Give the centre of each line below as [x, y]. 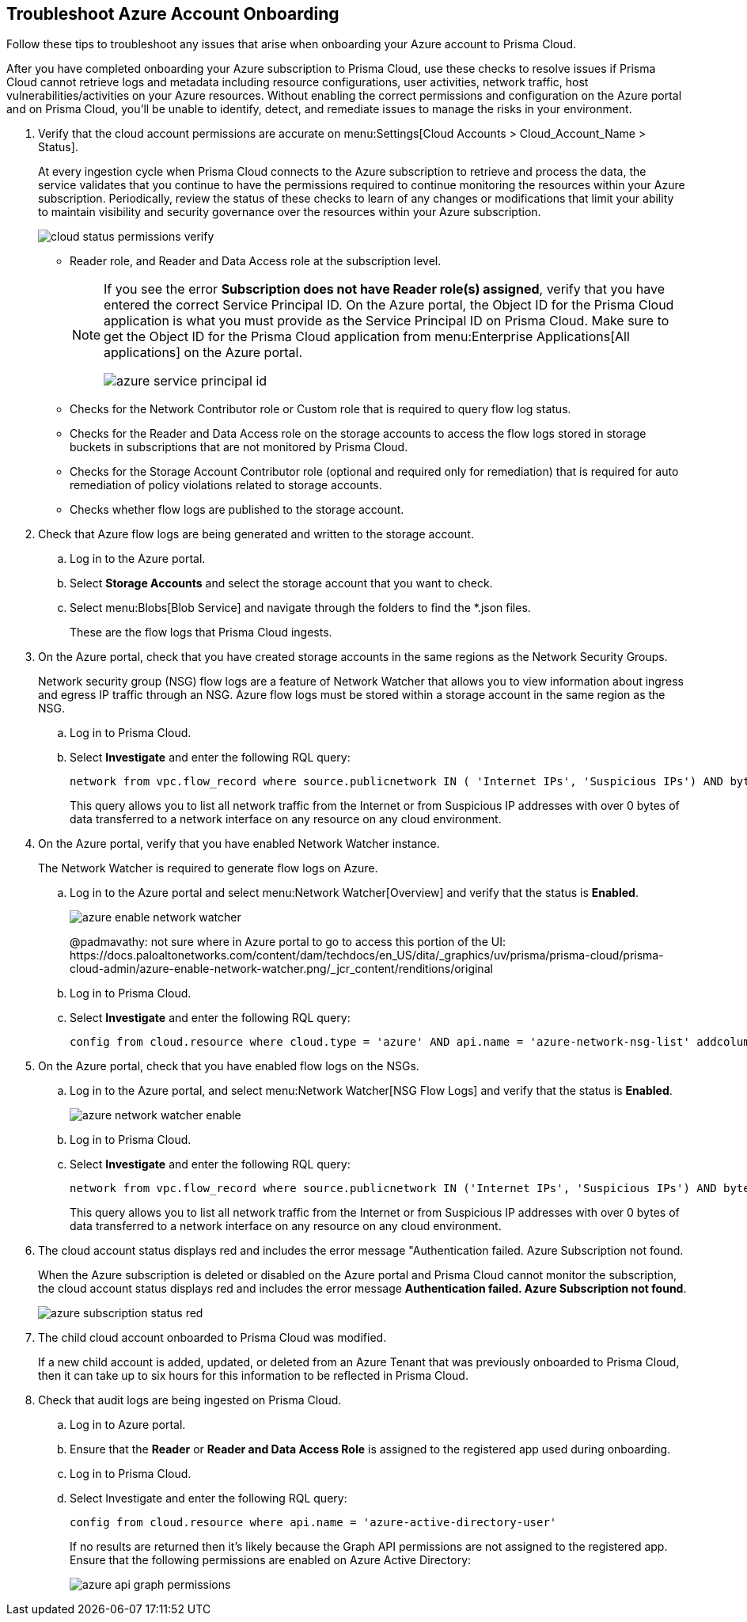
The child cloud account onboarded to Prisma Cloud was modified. [212, 1338]
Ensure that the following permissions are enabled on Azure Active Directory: [271, 1560]
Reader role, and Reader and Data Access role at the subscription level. [256, 261]
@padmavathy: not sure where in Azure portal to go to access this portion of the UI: [288, 942]
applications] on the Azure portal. [203, 353]
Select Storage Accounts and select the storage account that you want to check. [281, 583]
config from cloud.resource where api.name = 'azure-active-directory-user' [313, 1523]
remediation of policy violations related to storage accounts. [226, 485]
